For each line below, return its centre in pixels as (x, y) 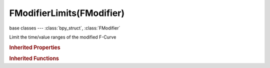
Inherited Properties (35, 47)
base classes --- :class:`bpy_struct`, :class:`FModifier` (65, 28)
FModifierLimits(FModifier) (67, 13)
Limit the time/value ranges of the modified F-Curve (63, 37)
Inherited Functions (34, 58)
